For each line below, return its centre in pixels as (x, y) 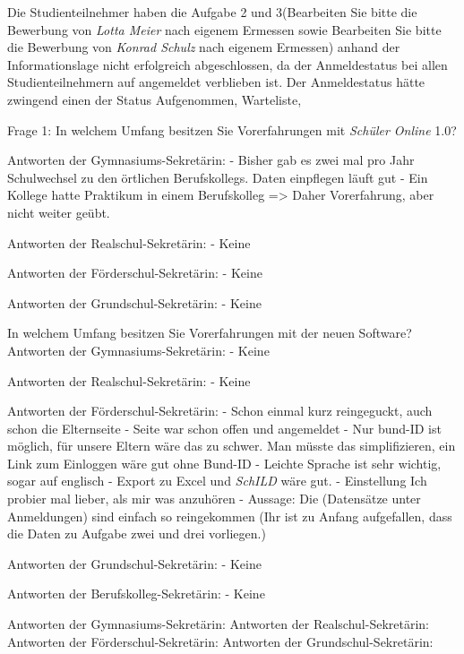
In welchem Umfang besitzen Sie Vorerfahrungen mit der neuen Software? (210, 333)
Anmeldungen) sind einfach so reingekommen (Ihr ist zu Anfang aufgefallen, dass (230, 516)
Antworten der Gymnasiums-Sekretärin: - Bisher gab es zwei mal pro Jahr (211, 160)
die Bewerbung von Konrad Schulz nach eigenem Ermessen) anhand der (204, 47)
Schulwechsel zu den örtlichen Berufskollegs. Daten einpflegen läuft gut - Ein (218, 177)
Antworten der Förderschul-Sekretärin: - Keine (135, 273)
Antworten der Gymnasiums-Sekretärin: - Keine (138, 350)
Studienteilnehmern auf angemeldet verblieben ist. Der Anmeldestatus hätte (216, 82)
